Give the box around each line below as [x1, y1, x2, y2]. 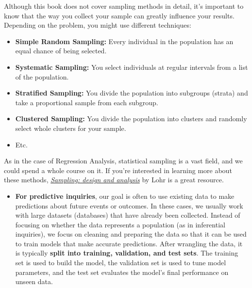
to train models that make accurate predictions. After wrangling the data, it [15, 238, 243, 248]
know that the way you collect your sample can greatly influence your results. [4, 10, 235, 20]
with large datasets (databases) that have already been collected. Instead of [15, 210, 240, 220]
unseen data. [15, 276, 53, 287]
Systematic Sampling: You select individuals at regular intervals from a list [15, 62, 248, 72]
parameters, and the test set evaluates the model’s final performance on [15, 267, 229, 277]
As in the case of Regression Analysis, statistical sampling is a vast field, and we [4, 156, 243, 166]
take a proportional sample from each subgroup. [15, 97, 158, 107]
